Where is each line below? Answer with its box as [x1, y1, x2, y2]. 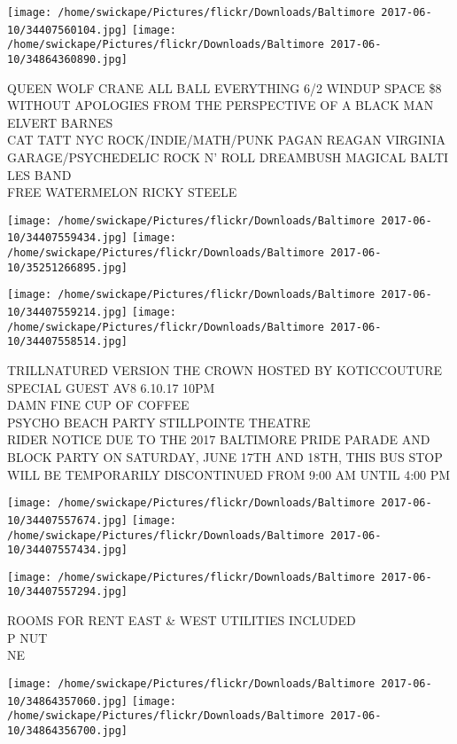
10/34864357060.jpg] [7, 694, 128, 708]
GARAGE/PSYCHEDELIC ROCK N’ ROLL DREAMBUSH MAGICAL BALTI [7, 148, 449, 166]
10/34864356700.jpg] [7, 724, 128, 737]
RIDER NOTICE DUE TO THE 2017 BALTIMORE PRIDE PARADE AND [7, 430, 430, 449]
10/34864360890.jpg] [7, 52, 128, 66]
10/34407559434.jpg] [7, 231, 128, 245]
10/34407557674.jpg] [7, 513, 128, 527]
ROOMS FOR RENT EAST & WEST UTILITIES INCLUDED [7, 611, 356, 630]
